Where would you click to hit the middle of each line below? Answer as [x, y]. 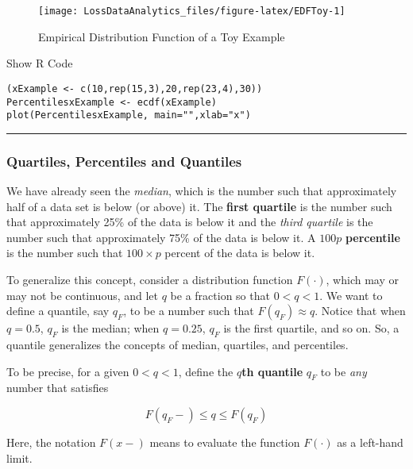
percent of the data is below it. [240, 253]
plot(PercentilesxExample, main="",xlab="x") [129, 115]
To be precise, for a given [68, 371]
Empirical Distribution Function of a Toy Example [162, 36]
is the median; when [110, 328]
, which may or [362, 279]
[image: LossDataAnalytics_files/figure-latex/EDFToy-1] [192, 11]
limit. [19, 457]
